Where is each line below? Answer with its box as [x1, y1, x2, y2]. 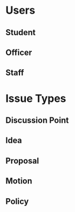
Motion [5, 176, 32, 186]
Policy [5, 196, 29, 206]
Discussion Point [5, 115, 69, 125]
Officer [5, 47, 32, 57]
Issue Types [5, 92, 66, 105]
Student [5, 27, 36, 38]
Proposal [5, 155, 40, 166]
